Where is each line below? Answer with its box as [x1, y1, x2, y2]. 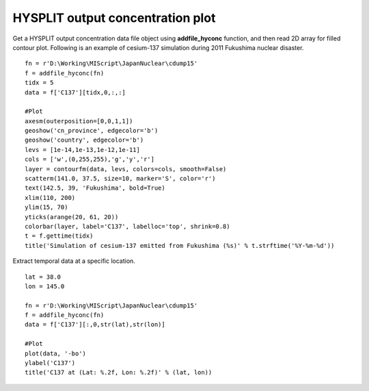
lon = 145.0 [25, 282, 65, 290]
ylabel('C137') [25, 360, 76, 367]
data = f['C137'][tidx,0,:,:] [25, 88, 126, 96]
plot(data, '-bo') [25, 349, 87, 357]
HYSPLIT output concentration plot [12, 10, 216, 25]
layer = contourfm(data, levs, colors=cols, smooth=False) [25, 165, 227, 173]
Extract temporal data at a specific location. [12, 257, 136, 265]
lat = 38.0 [25, 273, 61, 281]
